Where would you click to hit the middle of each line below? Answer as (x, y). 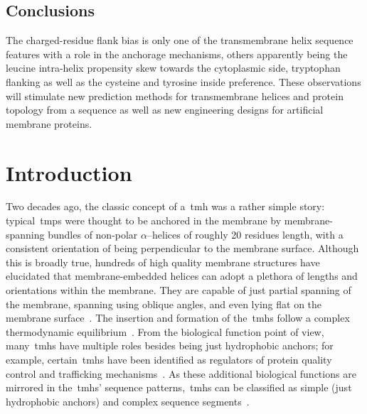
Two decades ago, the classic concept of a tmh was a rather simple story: (165, 206)
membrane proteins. (49, 123)
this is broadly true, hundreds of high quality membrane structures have (163, 262)
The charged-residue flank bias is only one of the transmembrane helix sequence (180, 40)
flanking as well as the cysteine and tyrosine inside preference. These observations (183, 81)
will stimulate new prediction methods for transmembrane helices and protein (175, 96)
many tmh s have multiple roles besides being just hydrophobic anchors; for (170, 345)
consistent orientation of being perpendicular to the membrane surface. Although (182, 248)
